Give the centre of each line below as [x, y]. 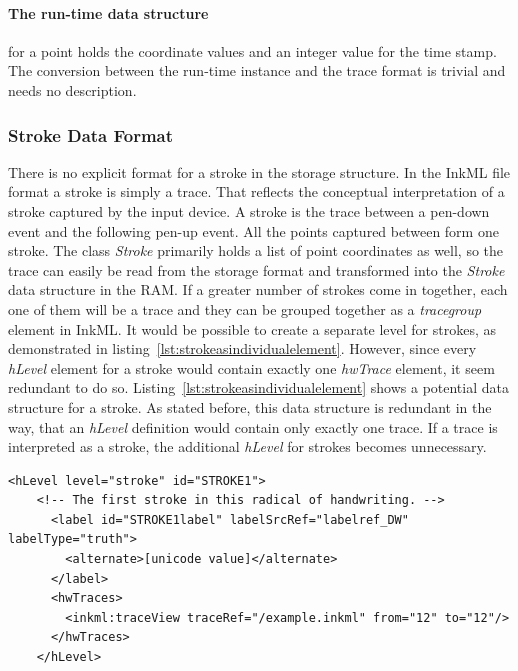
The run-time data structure [108, 12]
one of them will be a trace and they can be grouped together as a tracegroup [245, 308]
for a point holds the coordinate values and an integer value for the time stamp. [252, 50]
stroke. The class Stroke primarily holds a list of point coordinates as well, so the [256, 250]
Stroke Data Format [91, 134]
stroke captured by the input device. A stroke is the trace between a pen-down [249, 210]
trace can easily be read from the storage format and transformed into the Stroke [256, 269]
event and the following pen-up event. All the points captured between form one [253, 230]
